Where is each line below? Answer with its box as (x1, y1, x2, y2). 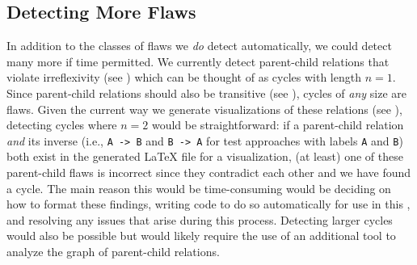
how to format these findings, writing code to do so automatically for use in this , (6, 196, 411, 212)
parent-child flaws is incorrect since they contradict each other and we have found (6, 164, 411, 181)
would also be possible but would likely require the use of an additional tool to (6, 227, 396, 244)
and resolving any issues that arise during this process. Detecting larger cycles (6, 211, 393, 228)
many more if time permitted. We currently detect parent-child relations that (6, 53, 390, 69)
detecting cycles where (6, 116, 117, 133)
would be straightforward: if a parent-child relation (151, 116, 404, 133)
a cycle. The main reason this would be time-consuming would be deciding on (6, 179, 391, 196)
